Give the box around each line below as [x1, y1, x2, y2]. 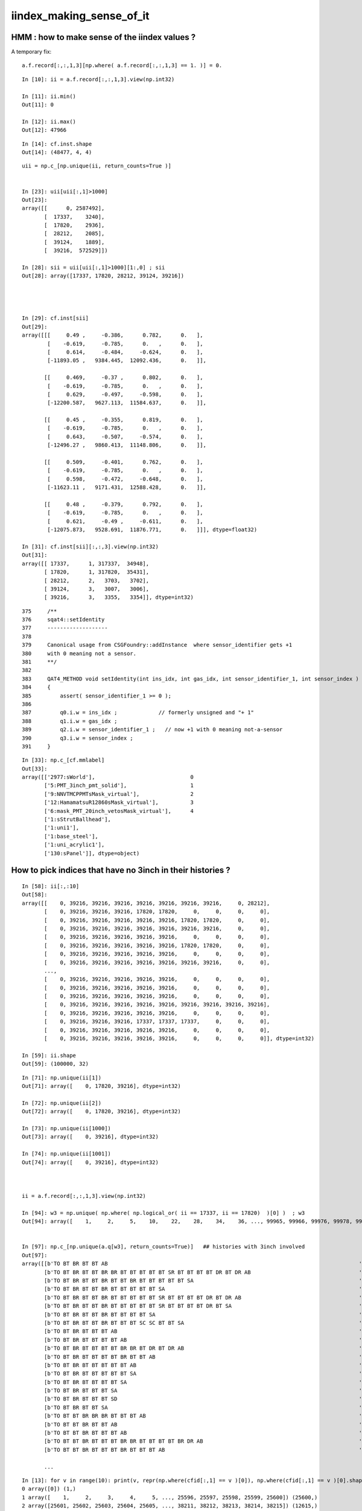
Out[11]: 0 [22, 102, 54, 108]
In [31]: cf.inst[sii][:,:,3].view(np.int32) [22, 543, 159, 550]
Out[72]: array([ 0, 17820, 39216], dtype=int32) [22, 1108, 181, 1115]
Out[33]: [22, 765, 48, 772]
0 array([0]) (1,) [22, 1486, 77, 1492]
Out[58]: [22, 891, 48, 898]
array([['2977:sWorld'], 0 [22, 774, 194, 781]
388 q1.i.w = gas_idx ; [22, 717, 118, 725]
